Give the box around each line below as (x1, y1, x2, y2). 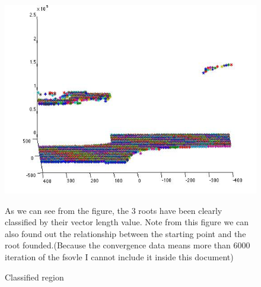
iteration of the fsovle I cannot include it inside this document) (5, 250, 234, 263)
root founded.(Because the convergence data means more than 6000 (5, 239, 250, 251)
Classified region (5, 270, 64, 283)
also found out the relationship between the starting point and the (5, 227, 246, 239)
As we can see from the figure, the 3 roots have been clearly (5, 204, 222, 216)
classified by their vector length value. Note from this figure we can (5, 216, 249, 228)
